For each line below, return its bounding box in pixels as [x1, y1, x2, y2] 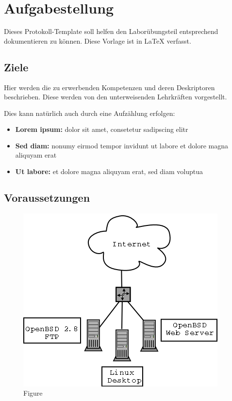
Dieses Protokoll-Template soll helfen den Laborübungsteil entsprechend [4, 26, 218, 36]
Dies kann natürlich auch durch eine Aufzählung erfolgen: [4, 108, 175, 118]
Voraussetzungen [4, 190, 90, 205]
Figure [23, 388, 43, 398]
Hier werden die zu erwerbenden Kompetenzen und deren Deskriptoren [4, 82, 215, 92]
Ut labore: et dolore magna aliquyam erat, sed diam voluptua [15, 166, 203, 176]
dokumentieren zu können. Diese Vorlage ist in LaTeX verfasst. [4, 35, 191, 46]
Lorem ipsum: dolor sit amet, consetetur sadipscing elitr [15, 124, 188, 134]
